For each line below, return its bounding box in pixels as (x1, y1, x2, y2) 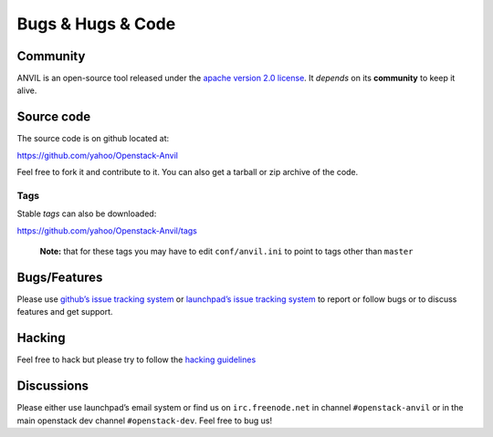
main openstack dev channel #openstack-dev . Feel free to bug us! (16, 415, 273, 426)
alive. (16, 85, 37, 96)
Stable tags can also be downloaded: (16, 208, 157, 219)
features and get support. (16, 307, 113, 317)
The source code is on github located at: (16, 133, 169, 144)
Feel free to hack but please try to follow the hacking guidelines (16, 354, 257, 365)
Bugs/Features (16, 269, 103, 285)
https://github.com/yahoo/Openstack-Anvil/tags (16, 224, 198, 236)
